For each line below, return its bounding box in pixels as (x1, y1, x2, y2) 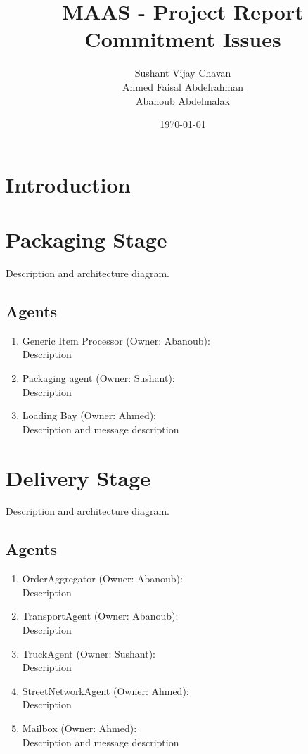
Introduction (6, 170, 131, 198)
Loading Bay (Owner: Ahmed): (22, 408, 157, 423)
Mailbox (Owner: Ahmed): (22, 721, 137, 736)
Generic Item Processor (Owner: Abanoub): (22, 333, 210, 347)
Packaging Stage (6, 225, 167, 254)
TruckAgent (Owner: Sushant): (22, 646, 155, 660)
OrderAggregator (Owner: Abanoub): (22, 571, 183, 586)
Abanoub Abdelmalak (136, 93, 230, 108)
